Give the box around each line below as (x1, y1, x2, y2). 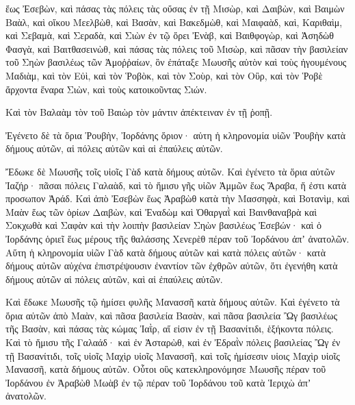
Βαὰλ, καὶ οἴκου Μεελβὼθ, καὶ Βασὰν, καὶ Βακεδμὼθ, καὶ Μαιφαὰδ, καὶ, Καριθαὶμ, (5, 14, 343, 29)
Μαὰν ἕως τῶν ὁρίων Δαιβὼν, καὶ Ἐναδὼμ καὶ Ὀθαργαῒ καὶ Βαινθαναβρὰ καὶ (5, 204, 317, 219)
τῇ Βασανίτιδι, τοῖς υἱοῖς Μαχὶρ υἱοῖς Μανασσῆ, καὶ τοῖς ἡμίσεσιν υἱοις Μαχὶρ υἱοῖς (5, 348, 340, 363)
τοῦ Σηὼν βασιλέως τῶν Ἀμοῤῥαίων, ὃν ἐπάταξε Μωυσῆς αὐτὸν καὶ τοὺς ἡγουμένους (5, 55, 347, 69)
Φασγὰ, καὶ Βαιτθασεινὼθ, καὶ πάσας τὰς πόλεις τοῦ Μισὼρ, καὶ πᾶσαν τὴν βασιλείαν (5, 41, 348, 56)
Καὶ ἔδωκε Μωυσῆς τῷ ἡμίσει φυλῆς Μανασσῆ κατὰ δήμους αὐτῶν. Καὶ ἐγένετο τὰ (5, 295, 340, 309)
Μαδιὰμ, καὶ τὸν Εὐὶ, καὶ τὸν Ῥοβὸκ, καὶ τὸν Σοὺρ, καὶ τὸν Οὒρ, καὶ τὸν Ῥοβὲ (5, 68, 323, 82)
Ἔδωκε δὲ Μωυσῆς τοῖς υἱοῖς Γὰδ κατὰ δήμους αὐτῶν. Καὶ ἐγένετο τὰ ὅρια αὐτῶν (5, 164, 335, 178)
